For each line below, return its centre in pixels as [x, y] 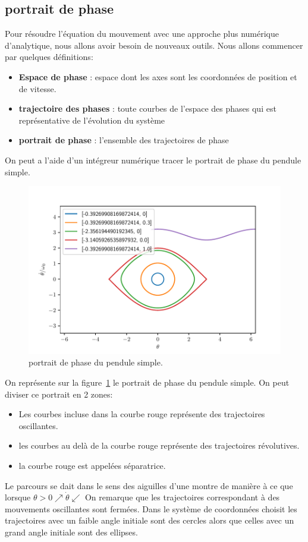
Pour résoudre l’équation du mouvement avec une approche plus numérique [142, 34]
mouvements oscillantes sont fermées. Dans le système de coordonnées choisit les [151, 508]
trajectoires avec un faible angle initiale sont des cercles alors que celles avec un [150, 520]
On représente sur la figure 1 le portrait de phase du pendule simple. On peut [147, 382]
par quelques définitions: [49, 57]
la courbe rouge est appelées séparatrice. [92, 465]
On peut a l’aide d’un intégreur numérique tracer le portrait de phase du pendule [153, 160]
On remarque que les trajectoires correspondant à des [182, 497]
